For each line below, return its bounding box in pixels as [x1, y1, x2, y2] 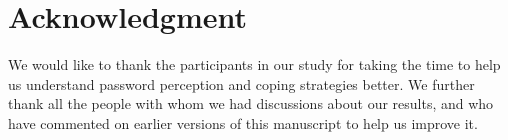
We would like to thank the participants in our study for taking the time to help [8, 54, 501, 75]
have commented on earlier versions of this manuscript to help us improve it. [8, 112, 478, 133]
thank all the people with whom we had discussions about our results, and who [8, 93, 494, 114]
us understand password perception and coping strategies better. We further [8, 73, 475, 94]
